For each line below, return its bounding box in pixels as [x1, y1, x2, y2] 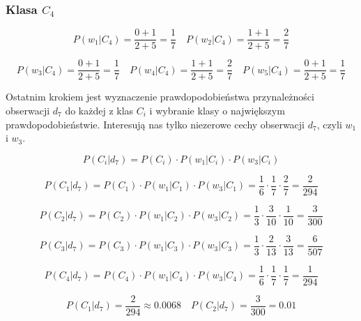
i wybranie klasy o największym [149, 103, 285, 117]
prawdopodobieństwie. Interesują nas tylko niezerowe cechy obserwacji [6, 117, 305, 131]
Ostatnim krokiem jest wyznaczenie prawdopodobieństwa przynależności [6, 89, 314, 104]
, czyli [316, 117, 342, 131]
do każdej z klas [65, 103, 134, 117]
